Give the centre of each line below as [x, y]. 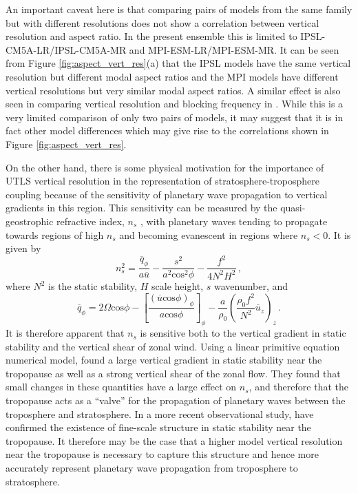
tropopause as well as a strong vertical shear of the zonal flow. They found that [173, 373]
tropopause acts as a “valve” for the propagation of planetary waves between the [176, 400]
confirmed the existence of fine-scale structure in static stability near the [158, 427]
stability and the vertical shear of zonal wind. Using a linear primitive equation [173, 346]
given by [23, 248]
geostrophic [30, 221]
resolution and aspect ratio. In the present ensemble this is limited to [151, 36]
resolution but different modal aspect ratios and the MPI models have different [172, 76]
